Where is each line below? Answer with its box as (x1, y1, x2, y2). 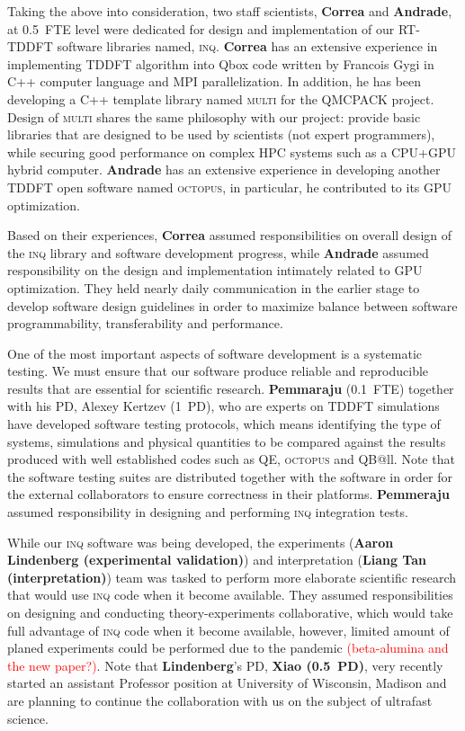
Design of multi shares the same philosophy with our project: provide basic (7, 107, 421, 126)
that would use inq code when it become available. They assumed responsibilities (7, 585, 453, 604)
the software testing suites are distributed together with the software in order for (7, 467, 453, 486)
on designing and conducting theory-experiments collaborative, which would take (7, 603, 453, 621)
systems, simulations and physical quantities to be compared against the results (7, 432, 446, 450)
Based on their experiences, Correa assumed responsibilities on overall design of (7, 226, 452, 245)
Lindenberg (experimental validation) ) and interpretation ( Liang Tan (7, 550, 426, 569)
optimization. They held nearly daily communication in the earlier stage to (7, 278, 420, 297)
